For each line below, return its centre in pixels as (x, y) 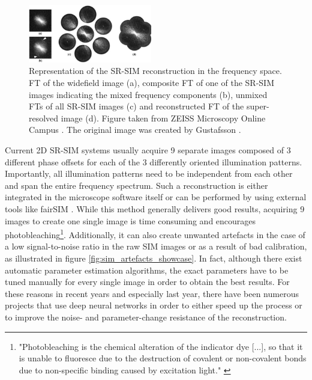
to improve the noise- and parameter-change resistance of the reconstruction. (146, 317)
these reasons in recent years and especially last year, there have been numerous (152, 293)
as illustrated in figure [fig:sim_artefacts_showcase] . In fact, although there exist (154, 258)
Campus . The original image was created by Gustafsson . (135, 130)
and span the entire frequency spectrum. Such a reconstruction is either (136, 185)
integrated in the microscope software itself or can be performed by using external (156, 197)
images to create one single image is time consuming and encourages (130, 220)
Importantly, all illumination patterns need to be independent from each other (149, 173)
